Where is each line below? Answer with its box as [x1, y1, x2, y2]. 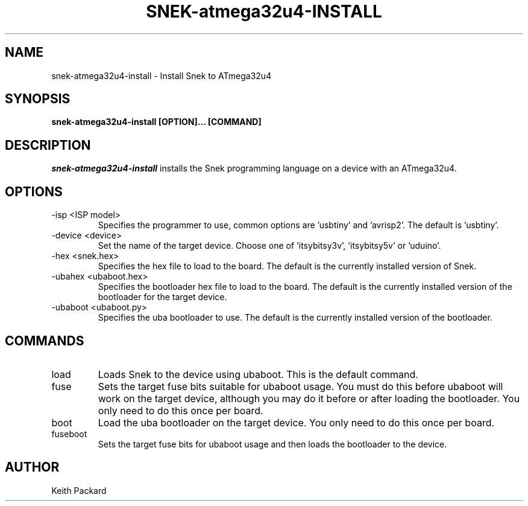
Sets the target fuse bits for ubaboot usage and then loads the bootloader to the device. [98, 438, 447, 449]
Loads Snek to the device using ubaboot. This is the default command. [98, 368, 418, 380]
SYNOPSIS [5, 91, 71, 107]
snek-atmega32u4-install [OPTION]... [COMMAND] [51, 117, 262, 127]
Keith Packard [51, 485, 107, 496]
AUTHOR [5, 460, 60, 475]
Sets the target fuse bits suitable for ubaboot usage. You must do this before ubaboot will [98, 380, 503, 392]
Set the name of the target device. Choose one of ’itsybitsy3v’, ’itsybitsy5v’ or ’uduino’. [98, 240, 441, 251]
